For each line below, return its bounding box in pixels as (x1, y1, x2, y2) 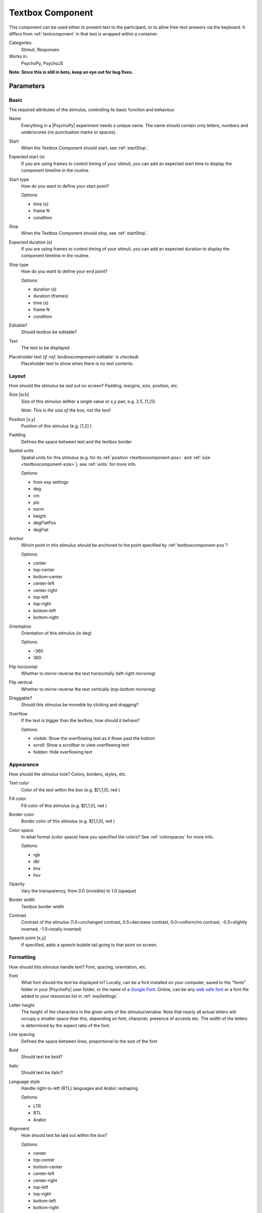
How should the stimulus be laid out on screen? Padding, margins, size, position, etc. (9, 383, 179, 389)
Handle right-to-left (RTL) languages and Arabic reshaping (21, 1085, 138, 1091)
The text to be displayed (21, 345, 70, 351)
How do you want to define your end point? (21, 268, 108, 274)
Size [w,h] (9, 392, 29, 397)
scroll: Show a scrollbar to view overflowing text (33, 742, 130, 748)
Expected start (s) (9, 154, 45, 160)
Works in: (9, 53, 28, 59)
